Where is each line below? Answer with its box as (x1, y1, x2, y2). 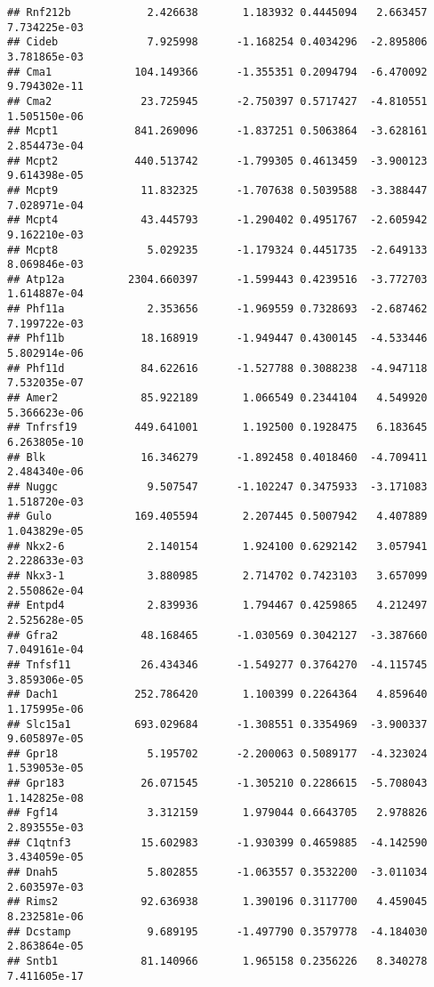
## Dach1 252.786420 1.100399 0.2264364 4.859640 (7, 688, 428, 701)
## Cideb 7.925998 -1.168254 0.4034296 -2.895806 (7, 36, 428, 49)
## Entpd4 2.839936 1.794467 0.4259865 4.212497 (7, 599, 428, 612)
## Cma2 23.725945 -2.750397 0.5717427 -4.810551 (7, 94, 428, 108)
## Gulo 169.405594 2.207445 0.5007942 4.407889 (7, 510, 428, 523)
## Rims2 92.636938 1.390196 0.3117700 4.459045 (7, 895, 428, 909)
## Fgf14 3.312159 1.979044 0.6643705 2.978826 (7, 806, 428, 820)
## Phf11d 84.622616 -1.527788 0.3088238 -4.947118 (7, 361, 428, 375)
